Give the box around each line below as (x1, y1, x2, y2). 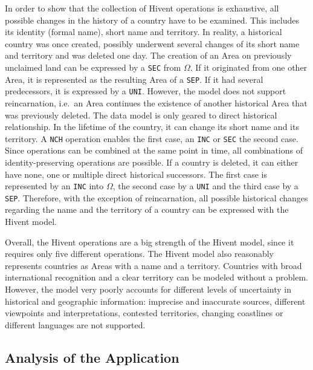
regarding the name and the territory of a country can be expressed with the (5, 203, 289, 216)
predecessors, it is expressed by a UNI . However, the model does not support (5, 85, 286, 97)
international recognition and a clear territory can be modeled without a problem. (5, 271, 308, 284)
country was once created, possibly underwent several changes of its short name (5, 37, 300, 50)
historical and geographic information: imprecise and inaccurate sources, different (5, 294, 306, 307)
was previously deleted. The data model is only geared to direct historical (5, 108, 277, 121)
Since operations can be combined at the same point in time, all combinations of (5, 144, 303, 157)
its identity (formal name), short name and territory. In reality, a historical (5, 25, 282, 38)
